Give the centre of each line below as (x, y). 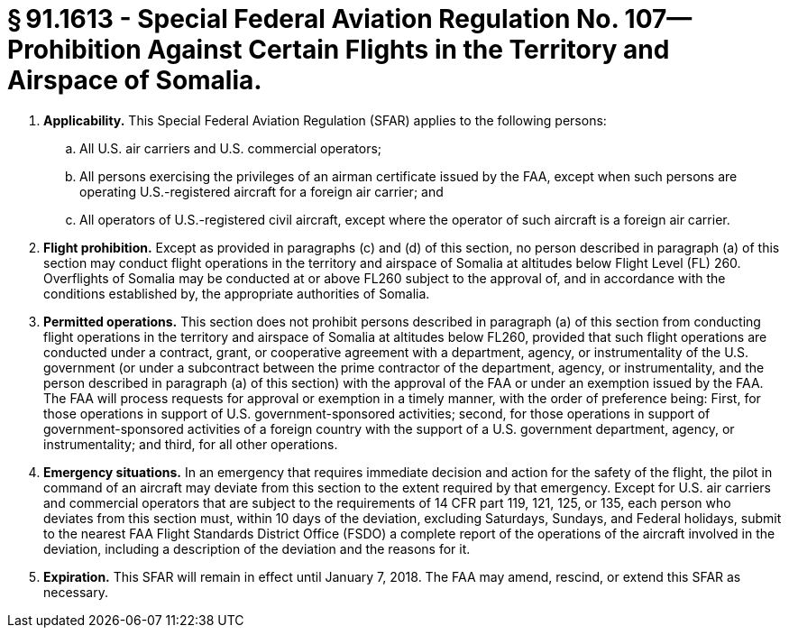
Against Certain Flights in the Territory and (408, 50)
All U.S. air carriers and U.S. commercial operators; (231, 148)
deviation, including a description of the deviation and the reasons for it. (257, 548)
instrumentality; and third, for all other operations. (191, 444)
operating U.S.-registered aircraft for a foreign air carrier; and (261, 191)
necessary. (76, 592)
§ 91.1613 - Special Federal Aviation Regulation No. (313, 19)
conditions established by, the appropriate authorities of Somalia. (237, 293)
